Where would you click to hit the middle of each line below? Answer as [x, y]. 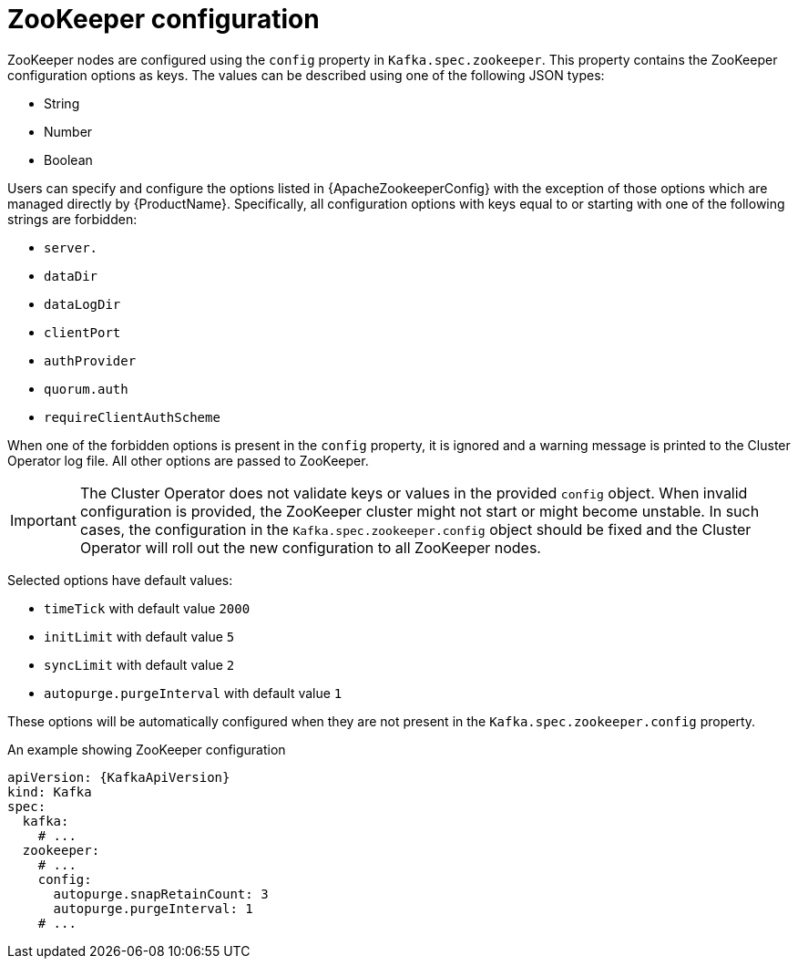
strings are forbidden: [72, 219]
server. [71, 247]
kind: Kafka [50, 791]
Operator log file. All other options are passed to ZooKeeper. [188, 460]
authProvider [90, 360]
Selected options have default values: [120, 580]
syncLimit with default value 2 [139, 664]
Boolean [68, 159]
